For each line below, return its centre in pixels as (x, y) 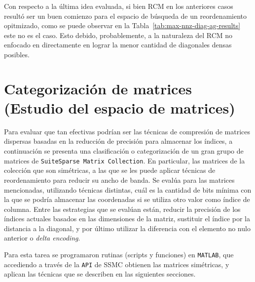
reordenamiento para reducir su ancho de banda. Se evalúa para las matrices (119, 180)
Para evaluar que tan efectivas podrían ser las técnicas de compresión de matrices (127, 131)
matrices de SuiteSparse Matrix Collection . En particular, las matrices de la (125, 160)
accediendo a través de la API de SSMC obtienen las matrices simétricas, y (117, 264)
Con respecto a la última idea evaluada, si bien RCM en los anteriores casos (119, 6)
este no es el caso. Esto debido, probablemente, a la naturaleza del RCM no (118, 35)
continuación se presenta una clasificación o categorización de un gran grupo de (124, 151)
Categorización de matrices (98, 88)
